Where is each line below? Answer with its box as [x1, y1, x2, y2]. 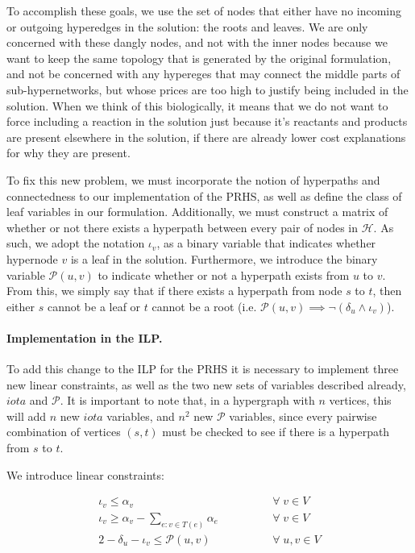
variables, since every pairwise [229, 407, 377, 424]
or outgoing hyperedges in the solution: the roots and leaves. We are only [6, 18, 368, 35]
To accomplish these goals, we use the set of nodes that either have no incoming [6, 2, 402, 19]
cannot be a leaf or [47, 297, 141, 314]
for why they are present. [6, 144, 131, 161]
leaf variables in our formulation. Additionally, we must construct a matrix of [6, 203, 388, 220]
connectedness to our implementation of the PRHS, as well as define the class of [6, 187, 402, 204]
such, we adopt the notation [6, 235, 145, 252]
